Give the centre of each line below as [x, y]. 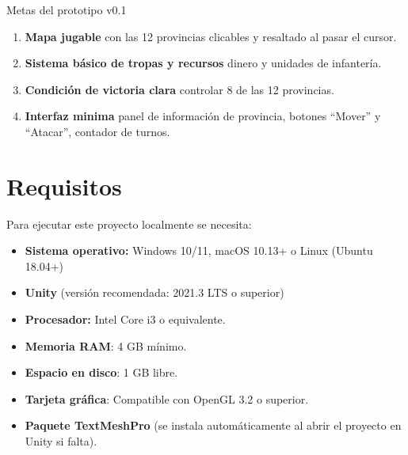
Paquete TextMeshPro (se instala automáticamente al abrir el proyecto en [213, 425]
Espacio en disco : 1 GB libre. [101, 372]
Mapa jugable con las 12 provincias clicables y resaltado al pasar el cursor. [211, 36]
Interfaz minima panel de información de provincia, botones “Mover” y [203, 116]
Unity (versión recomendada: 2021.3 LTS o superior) [154, 292]
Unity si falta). [61, 441]
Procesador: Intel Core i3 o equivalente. [125, 319]
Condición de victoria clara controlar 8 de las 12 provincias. [179, 89]
